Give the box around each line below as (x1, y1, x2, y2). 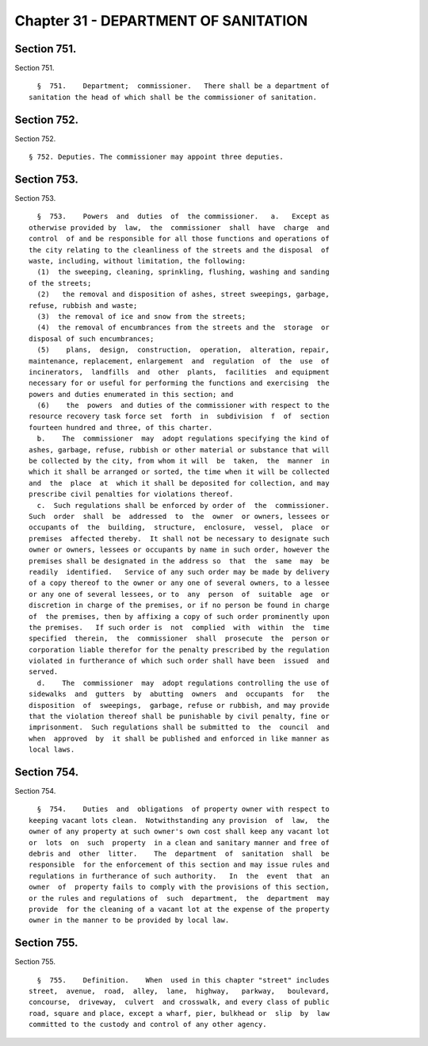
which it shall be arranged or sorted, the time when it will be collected (29, 467, 330, 476)
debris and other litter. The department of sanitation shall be (29, 849, 330, 859)
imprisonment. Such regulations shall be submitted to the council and (29, 723, 330, 732)
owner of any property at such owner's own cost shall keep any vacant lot (29, 827, 330, 836)
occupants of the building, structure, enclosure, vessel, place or (29, 523, 330, 532)
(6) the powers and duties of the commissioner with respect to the (36, 401, 330, 410)
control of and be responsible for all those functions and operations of (29, 234, 330, 244)
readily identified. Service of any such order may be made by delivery (29, 567, 330, 576)
